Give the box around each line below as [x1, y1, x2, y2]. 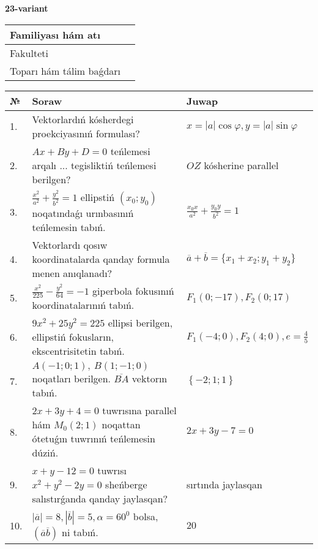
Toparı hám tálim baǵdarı [10, 63, 121, 78]
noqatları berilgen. [32, 371, 111, 386]
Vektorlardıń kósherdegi [32, 112, 134, 126]
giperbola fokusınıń [92, 283, 174, 298]
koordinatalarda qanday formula [32, 251, 170, 266]
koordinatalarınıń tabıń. [32, 298, 135, 312]
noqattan [102, 417, 141, 432]
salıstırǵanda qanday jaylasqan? [32, 491, 168, 506]
